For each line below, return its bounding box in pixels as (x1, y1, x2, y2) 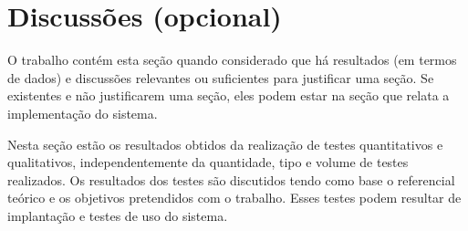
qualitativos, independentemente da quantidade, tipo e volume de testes (7, 152, 409, 172)
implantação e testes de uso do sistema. (7, 205, 228, 225)
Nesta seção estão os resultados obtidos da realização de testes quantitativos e (7, 134, 443, 153)
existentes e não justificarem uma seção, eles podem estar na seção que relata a (7, 86, 450, 105)
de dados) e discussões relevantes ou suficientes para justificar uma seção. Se (7, 68, 434, 87)
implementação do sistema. (7, 103, 158, 122)
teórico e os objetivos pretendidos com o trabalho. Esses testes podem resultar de (7, 188, 462, 207)
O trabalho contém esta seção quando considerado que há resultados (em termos (7, 50, 457, 69)
